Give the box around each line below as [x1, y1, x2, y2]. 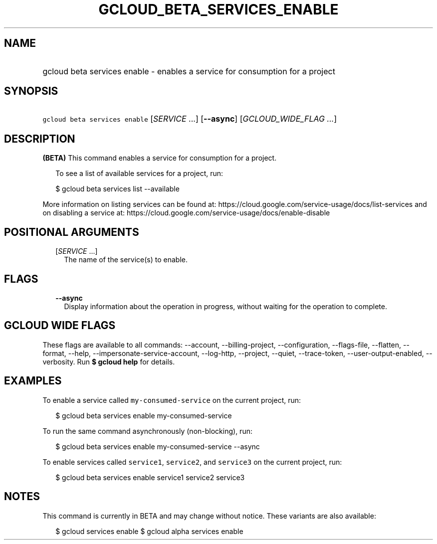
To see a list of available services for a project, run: [55, 169, 223, 178]
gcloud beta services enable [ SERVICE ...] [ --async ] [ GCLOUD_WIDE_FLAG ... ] [42, 114, 337, 124]
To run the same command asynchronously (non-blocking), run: [42, 426, 252, 435]
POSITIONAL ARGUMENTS [4, 225, 139, 238]
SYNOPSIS [4, 85, 58, 98]
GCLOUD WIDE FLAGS [4, 319, 116, 332]
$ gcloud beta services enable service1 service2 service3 [55, 473, 245, 482]
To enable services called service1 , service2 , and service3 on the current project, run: [42, 457, 342, 466]
